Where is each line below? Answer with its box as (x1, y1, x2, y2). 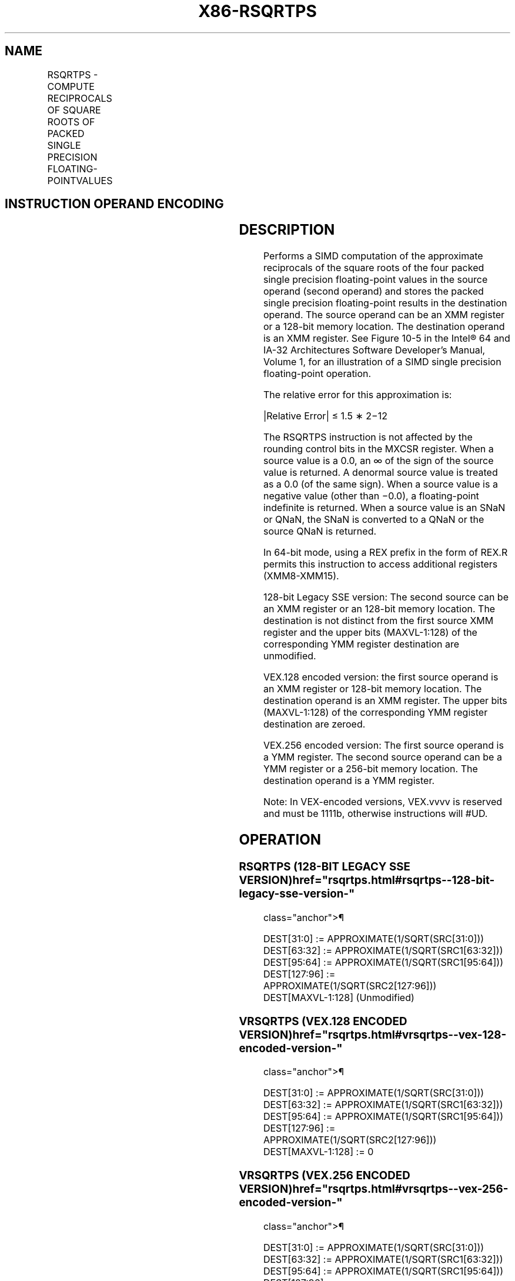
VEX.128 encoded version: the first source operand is (263, 671, 499, 683)
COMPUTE (47, 80, 95, 92)
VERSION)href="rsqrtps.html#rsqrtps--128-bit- (239, 873, 495, 888)
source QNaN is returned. (263, 525, 377, 538)
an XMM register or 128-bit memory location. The (263, 683, 482, 695)
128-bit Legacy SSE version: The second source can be (263, 591, 509, 603)
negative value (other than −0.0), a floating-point (263, 490, 479, 502)
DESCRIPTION (239, 221, 335, 239)
